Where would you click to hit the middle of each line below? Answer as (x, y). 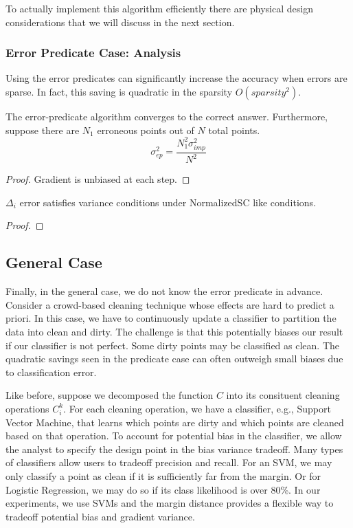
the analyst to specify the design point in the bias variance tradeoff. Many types (174, 449)
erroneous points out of (146, 130)
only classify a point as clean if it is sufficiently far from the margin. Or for (163, 475)
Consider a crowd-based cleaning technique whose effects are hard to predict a (170, 304)
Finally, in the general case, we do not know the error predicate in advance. (164, 291)
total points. (234, 130)
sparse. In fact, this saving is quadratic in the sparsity (119, 91)
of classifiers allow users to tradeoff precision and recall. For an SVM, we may (169, 462)
